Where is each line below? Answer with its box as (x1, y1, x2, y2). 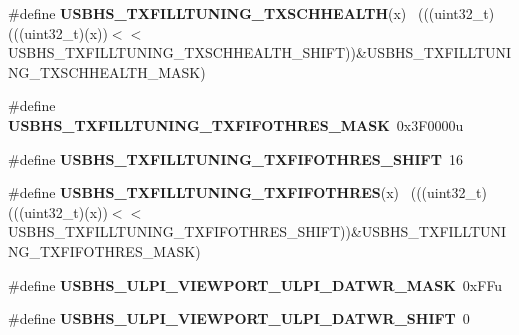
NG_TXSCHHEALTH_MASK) (8, 61, 206, 82)
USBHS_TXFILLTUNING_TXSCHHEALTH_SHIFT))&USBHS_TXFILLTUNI (8, 42, 512, 63)
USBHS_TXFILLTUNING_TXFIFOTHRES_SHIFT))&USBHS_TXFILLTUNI (8, 221, 507, 242)
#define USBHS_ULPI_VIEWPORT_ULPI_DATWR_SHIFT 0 (8, 308, 470, 329)
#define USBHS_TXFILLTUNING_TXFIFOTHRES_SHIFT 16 (8, 148, 463, 169)
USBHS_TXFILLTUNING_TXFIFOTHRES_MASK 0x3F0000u (8, 114, 464, 135)
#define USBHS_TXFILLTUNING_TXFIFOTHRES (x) (8, 182, 400, 203)
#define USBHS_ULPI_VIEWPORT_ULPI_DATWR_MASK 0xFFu (8, 274, 503, 295)
